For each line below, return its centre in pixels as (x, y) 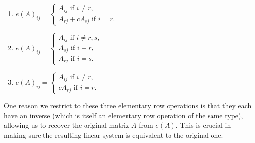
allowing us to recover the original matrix (67, 125)
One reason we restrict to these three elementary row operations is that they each (128, 105)
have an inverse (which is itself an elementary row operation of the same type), (124, 115)
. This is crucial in (203, 125)
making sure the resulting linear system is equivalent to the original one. (114, 134)
